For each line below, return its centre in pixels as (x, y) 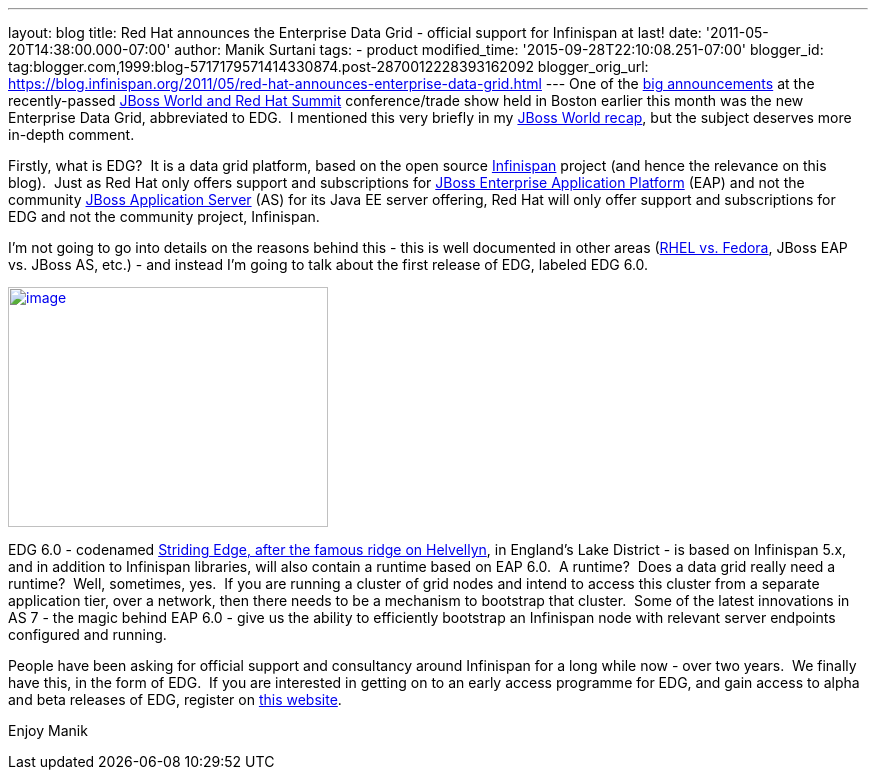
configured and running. (87, 634)
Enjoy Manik (48, 730)
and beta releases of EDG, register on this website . (175, 699)
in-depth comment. (71, 134)
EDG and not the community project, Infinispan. (164, 216)
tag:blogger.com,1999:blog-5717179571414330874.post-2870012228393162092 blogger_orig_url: (328, 66)
